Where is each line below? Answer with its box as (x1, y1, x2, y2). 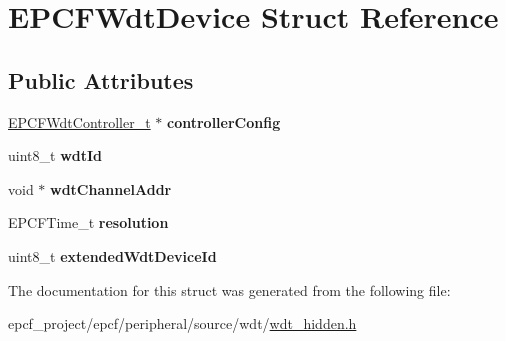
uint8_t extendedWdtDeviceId (8, 245, 217, 266)
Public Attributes (8, 64, 194, 95)
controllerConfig (167, 111, 281, 132)
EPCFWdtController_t (8, 111, 151, 132)
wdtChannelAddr (50, 178, 172, 199)
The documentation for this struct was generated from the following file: (8, 279, 451, 300)
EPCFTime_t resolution (8, 212, 169, 233)
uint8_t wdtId (8, 145, 103, 166)
